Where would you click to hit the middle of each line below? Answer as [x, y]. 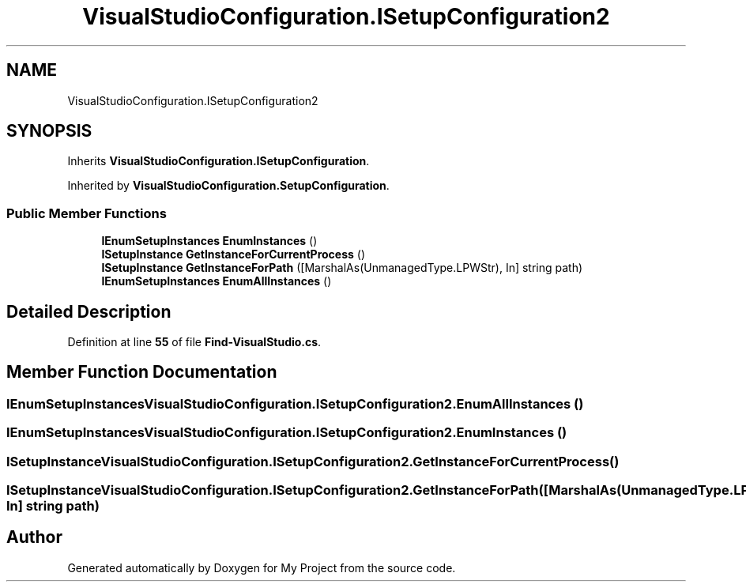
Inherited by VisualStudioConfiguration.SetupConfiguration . [228, 186]
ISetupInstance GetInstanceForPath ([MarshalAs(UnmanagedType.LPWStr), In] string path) [342, 268]
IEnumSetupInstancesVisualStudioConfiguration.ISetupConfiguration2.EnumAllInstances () [295, 403]
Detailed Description [89, 311]
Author [34, 537]
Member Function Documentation [142, 372]
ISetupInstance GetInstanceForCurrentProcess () [234, 254]
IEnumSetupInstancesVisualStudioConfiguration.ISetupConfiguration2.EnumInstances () [287, 433]
